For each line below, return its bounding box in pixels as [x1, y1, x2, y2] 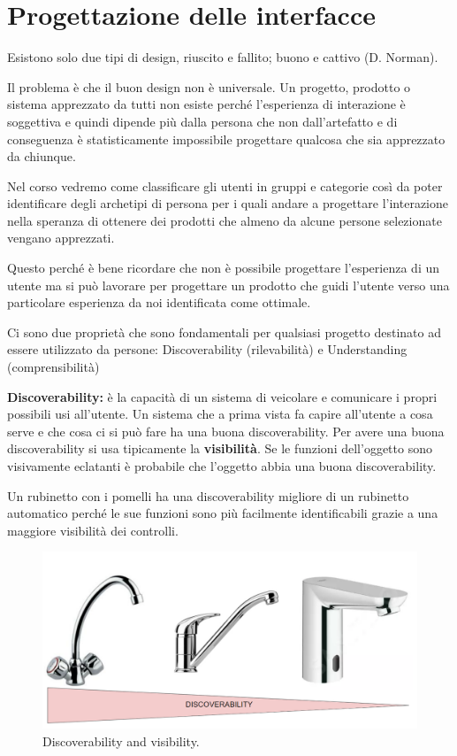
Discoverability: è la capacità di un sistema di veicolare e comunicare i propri [7, 387, 438, 405]
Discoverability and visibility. [42, 731, 200, 750]
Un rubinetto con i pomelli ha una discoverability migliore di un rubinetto [7, 486, 409, 505]
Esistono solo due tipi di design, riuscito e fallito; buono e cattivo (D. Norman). [7, 48, 438, 66]
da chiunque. [7, 147, 76, 166]
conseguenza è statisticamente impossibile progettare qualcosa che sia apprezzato [7, 129, 446, 148]
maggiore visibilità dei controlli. [7, 521, 179, 539]
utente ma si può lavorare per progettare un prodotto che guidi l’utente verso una [7, 275, 450, 294]
